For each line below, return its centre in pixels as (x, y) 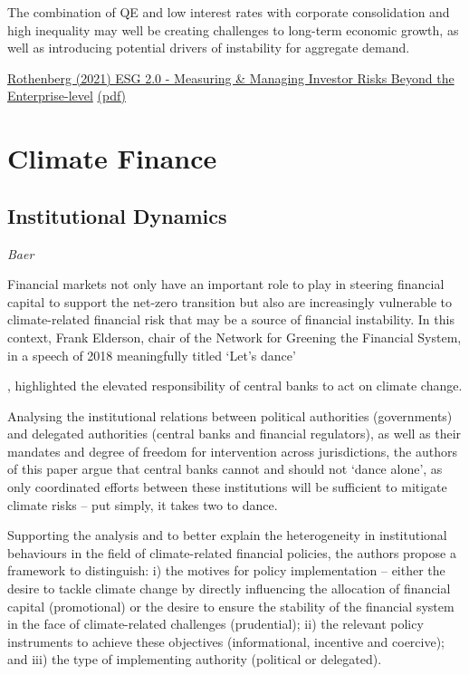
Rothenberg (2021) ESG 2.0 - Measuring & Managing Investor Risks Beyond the (231, 77)
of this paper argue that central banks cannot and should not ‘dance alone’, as (225, 469)
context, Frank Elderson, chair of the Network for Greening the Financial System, (234, 337)
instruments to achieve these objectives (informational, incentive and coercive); (226, 641)
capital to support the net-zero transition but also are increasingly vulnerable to (230, 301)
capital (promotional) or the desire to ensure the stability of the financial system (231, 606)
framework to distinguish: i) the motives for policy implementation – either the (226, 570)
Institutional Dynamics (117, 215)
